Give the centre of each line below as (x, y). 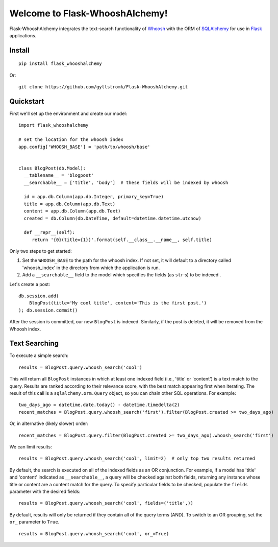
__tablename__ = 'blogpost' (59, 175)
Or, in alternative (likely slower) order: (49, 423)
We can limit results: (31, 447)
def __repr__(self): (49, 233)
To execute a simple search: (39, 355)
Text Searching (34, 343)
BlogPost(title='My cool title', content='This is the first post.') (118, 303)
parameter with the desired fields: (45, 491)
